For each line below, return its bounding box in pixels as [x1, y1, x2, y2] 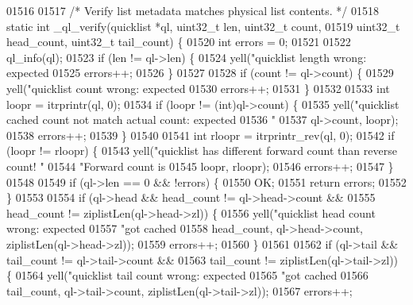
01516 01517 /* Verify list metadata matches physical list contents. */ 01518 [6, 2, 379, 18]
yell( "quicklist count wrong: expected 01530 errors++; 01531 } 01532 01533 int [6, 79, 390, 96]
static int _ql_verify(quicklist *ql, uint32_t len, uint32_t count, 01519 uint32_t [6, 17, 400, 34]
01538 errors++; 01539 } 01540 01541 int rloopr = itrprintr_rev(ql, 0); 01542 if [6, 126, 395, 143]
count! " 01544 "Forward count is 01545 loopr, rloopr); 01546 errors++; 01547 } [6, 157, 394, 174]
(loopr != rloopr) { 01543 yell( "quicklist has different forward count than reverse [6, 142, 397, 159]
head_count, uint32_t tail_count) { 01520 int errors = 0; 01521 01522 [6, 33, 351, 50]
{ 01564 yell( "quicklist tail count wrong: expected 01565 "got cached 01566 [6, 267, 369, 284]
